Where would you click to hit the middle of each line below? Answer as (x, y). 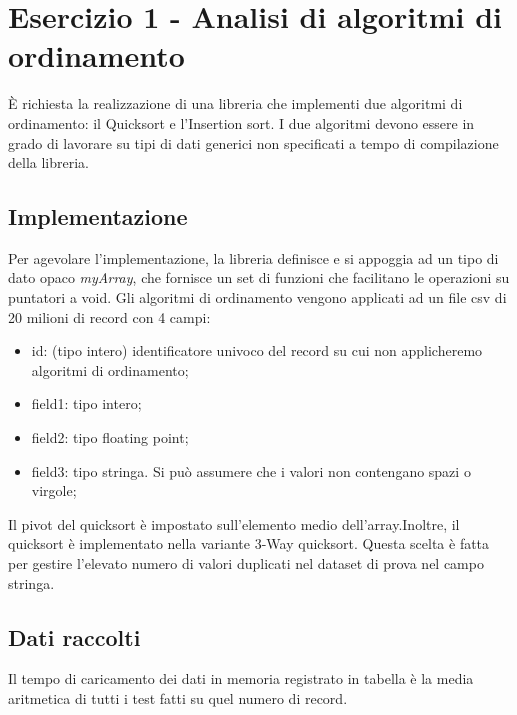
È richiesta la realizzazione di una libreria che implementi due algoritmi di (235, 103)
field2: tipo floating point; (110, 437)
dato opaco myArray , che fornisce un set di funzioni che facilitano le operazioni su (259, 277)
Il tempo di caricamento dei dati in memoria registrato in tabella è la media (241, 678)
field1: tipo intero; (86, 403)
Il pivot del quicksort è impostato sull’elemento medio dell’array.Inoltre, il (234, 523)
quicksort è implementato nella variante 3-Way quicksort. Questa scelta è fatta (249, 543)
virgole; (54, 490)
